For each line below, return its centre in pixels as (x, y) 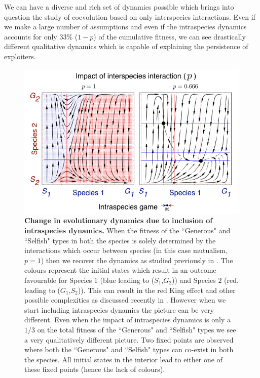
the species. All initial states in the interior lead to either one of (123, 359)
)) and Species (194, 280)
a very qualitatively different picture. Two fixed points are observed (129, 339)
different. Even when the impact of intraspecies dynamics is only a (127, 320)
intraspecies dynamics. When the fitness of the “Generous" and (127, 230)
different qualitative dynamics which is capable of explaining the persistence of (126, 46)
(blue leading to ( (127, 280)
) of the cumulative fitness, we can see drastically (170, 36)
